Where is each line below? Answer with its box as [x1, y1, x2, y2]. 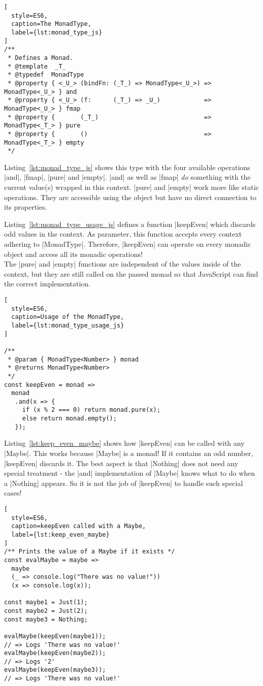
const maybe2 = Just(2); [4, 607, 88, 614]
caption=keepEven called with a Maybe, [11, 522, 146, 530]
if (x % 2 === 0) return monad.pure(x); [22, 406, 160, 414]
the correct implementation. [4, 278, 91, 289]
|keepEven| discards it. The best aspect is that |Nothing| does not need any [4, 458, 239, 468]
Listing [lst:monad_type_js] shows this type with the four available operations [4, 161, 250, 172]
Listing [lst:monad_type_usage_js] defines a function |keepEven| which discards [4, 218, 256, 229]
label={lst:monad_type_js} [11, 28, 103, 36]
